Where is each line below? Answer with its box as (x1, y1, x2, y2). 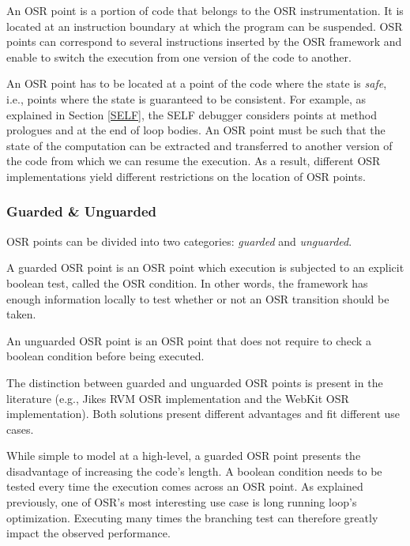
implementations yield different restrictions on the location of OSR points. (6, 168, 366, 184)
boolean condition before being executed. (6, 348, 205, 364)
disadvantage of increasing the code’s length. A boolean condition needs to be (6, 462, 382, 479)
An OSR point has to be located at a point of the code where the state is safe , (6, 75, 387, 92)
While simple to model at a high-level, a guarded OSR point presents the (6, 447, 361, 464)
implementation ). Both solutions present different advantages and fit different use (6, 405, 401, 422)
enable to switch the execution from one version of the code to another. (6, 48, 352, 65)
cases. (6, 420, 34, 437)
